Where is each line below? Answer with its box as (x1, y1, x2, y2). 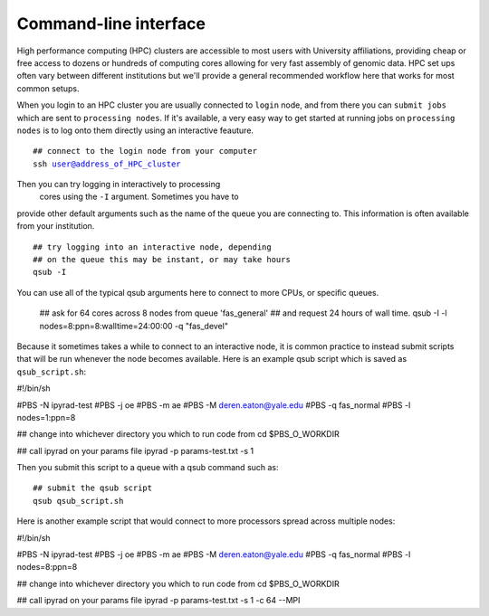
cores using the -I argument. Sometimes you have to (39, 191, 239, 203)
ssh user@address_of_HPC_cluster (33, 158, 181, 169)
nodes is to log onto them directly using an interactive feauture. (16, 125, 254, 136)
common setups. (16, 82, 80, 94)
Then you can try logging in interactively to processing (16, 179, 221, 190)
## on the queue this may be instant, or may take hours (33, 254, 292, 265)
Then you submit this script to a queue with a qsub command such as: (16, 462, 280, 473)
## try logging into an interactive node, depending (33, 242, 272, 252)
